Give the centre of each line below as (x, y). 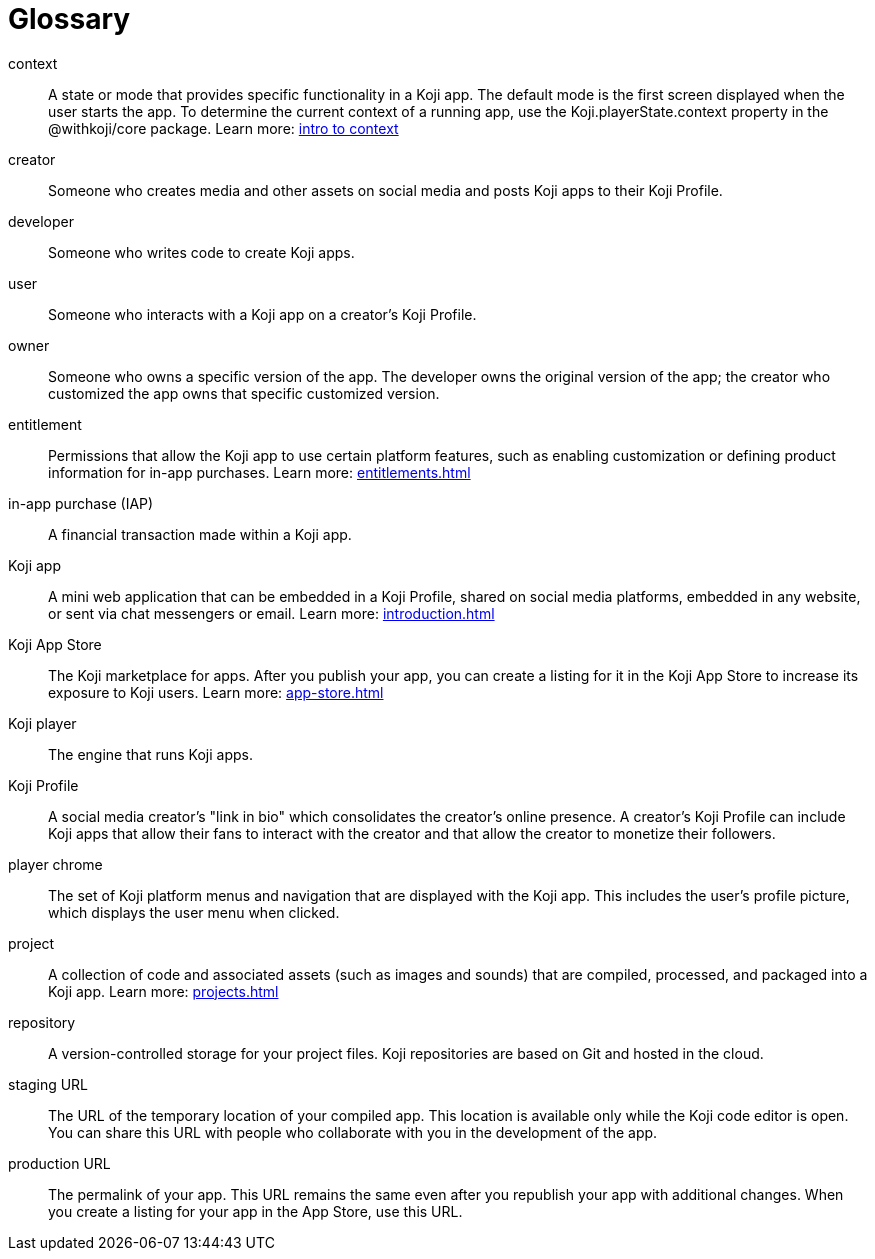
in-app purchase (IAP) (81, 503)
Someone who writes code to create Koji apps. (201, 252)
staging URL (48, 1084)
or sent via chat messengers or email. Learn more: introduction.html (271, 613)
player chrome (55, 864)
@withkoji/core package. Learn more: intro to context (223, 128)
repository (42, 1022)
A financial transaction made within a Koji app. (200, 534)
